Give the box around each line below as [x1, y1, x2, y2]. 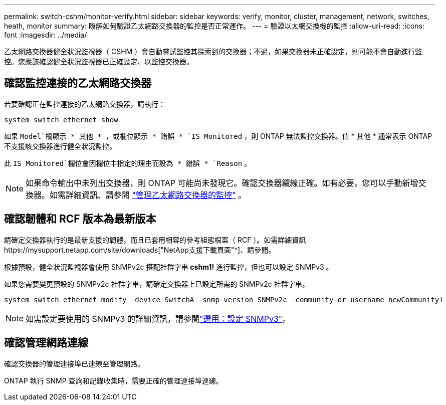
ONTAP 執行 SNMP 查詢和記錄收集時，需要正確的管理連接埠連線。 [4, 376, 223, 385]
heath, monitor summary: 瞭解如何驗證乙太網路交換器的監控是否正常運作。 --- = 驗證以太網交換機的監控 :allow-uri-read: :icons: [4, 22, 424, 30]
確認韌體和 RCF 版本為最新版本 [4, 213, 156, 226]
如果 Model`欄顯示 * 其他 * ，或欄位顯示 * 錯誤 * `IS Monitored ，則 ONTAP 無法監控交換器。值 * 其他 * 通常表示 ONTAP [4, 131, 432, 140]
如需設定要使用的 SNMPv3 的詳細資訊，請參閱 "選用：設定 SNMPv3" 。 [26, 313, 291, 324]
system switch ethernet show [4, 115, 118, 124]
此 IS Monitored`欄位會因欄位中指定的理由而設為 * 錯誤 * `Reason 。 [4, 158, 252, 167]
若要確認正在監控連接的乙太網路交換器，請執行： [4, 99, 165, 108]
